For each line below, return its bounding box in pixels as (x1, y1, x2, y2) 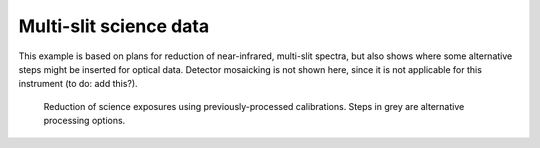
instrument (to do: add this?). (18, 78, 139, 90)
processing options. (43, 115, 126, 127)
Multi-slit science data (18, 15, 210, 37)
